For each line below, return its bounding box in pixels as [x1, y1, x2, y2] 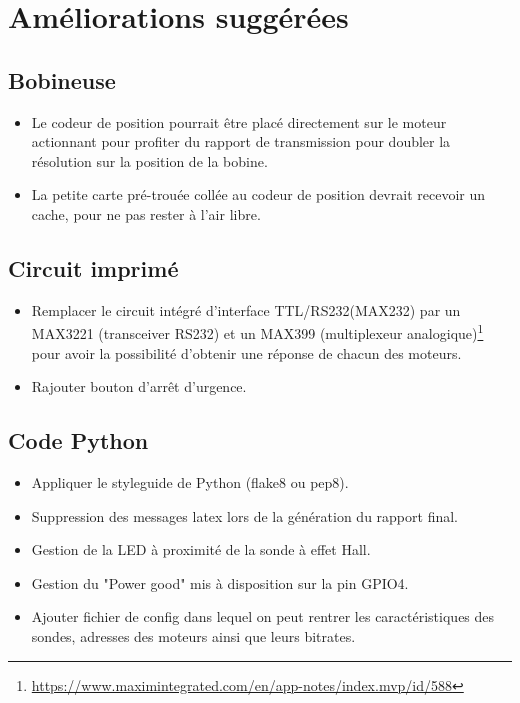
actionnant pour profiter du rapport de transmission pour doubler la [31, 131, 451, 152]
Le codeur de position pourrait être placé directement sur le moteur [31, 111, 447, 132]
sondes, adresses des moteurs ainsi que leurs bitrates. [31, 625, 356, 646]
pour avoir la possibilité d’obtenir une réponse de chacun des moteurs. [31, 342, 462, 363]
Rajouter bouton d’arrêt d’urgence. [31, 376, 247, 397]
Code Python [8, 425, 149, 456]
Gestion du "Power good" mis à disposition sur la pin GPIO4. [31, 572, 409, 593]
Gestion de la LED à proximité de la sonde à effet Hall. [31, 539, 371, 560]
